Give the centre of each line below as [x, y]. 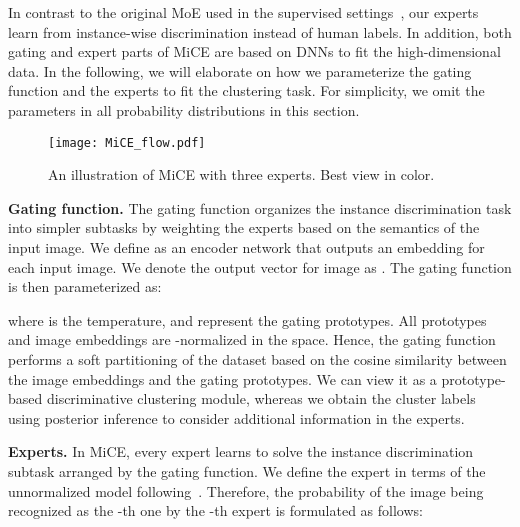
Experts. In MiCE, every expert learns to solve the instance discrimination [241, 451]
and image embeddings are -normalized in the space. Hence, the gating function [252, 339]
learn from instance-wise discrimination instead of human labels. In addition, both [260, 31]
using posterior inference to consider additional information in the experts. [236, 417]
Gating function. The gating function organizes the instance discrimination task [260, 207]
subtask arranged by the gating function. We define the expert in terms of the [247, 470]
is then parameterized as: [85, 286]
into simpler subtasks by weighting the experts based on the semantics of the [244, 227]
